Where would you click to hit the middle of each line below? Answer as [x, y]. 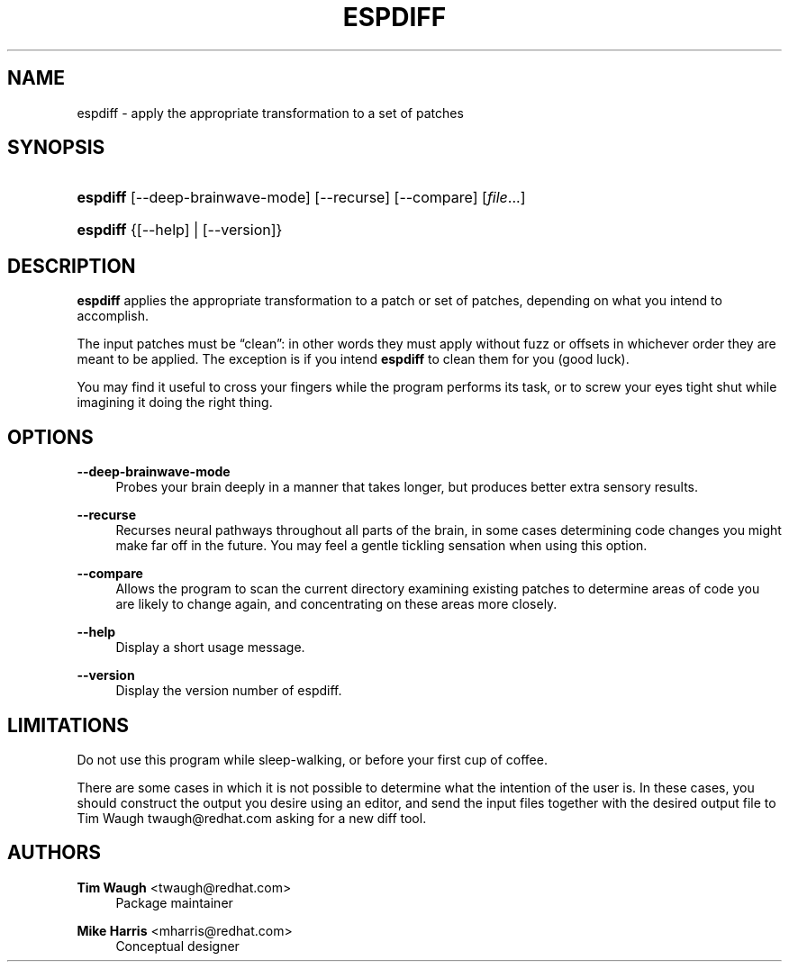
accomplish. [113, 316]
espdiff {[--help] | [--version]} [180, 230]
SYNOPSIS [56, 148]
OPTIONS [50, 437]
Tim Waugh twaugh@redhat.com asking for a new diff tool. [252, 818]
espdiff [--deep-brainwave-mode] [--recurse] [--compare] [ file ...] [301, 198]
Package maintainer [174, 902]
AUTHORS [54, 853]
